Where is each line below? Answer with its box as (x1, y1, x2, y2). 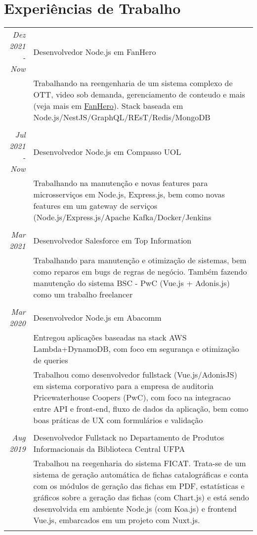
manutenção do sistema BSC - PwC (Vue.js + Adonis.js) (33, 277, 230, 289)
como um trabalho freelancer (33, 289, 133, 300)
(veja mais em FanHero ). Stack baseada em (33, 100, 183, 112)
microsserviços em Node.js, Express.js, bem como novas (33, 189, 225, 200)
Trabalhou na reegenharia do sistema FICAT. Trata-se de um (33, 457, 246, 469)
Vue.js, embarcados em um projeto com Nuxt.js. (33, 514, 200, 526)
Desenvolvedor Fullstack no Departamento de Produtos (33, 432, 224, 443)
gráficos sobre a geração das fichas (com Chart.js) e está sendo (33, 491, 249, 503)
